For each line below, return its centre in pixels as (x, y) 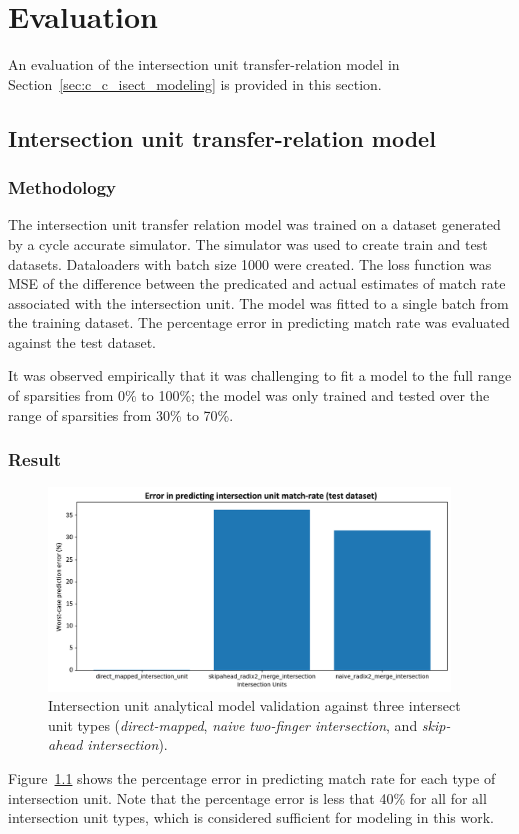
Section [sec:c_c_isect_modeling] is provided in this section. (195, 83)
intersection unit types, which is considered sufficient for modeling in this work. (251, 817)
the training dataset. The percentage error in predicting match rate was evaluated (259, 322)
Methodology (62, 187)
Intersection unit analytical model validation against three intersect (254, 705)
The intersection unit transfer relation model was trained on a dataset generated (254, 224)
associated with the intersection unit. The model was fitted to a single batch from (258, 302)
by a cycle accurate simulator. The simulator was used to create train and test (248, 243)
